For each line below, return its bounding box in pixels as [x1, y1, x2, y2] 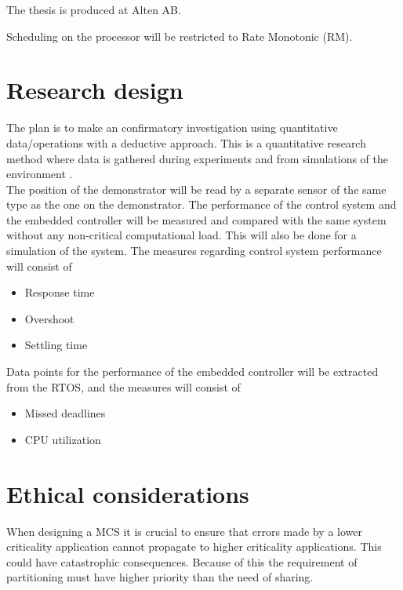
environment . [6, 166, 73, 182]
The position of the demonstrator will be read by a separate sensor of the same [6, 180, 387, 197]
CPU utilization [24, 431, 101, 447]
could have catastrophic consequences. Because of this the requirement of [6, 553, 358, 570]
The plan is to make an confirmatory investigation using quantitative [6, 119, 338, 136]
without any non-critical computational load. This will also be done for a [6, 227, 357, 243]
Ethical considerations [6, 477, 249, 509]
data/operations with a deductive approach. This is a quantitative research [6, 134, 366, 151]
